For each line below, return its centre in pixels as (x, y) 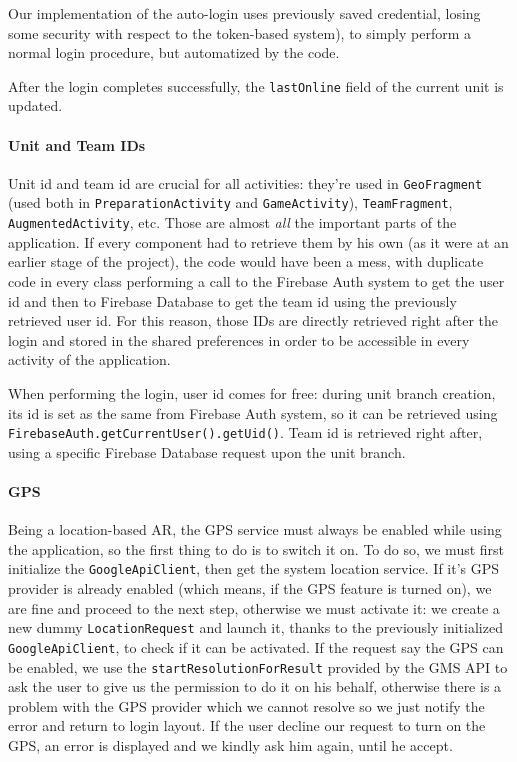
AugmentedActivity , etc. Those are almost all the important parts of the (232, 222)
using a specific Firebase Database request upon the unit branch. (207, 451)
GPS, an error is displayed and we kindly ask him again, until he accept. (230, 744)
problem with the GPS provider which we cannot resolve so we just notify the (246, 705)
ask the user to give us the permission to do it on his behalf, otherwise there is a (255, 686)
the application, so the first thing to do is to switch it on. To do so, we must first (256, 548)
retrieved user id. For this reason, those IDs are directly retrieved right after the (253, 320)
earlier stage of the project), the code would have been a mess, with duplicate (246, 261)
